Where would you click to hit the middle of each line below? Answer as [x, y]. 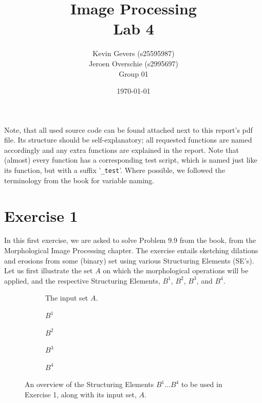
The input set [67, 298]
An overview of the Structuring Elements [89, 384]
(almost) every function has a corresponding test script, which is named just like [131, 160]
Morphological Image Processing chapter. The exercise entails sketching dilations [131, 250]
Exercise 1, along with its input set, [81, 394]
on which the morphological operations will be [176, 270]
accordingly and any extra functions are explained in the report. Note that [121, 150]
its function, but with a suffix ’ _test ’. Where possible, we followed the [115, 170]
